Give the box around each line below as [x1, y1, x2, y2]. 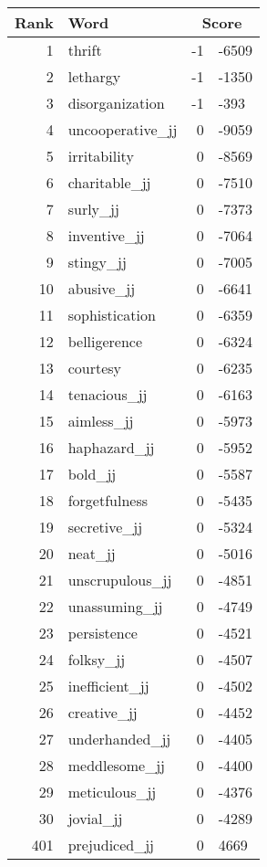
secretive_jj [67, 516, 143, 537]
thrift [67, 39, 102, 60]
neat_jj [67, 543, 116, 564]
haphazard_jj [67, 437, 155, 458]
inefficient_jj [67, 675, 149, 696]
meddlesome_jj [67, 755, 166, 776]
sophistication [67, 304, 156, 325]
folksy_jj [67, 649, 126, 670]
